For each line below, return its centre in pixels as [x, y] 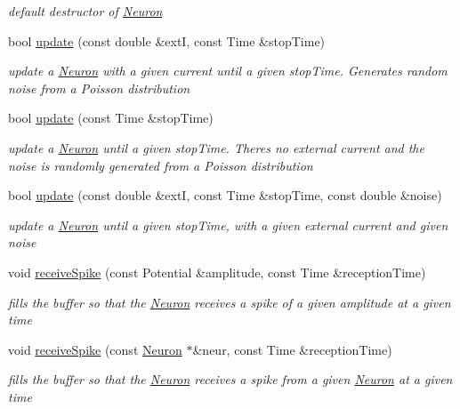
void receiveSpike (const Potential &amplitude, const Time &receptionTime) [217, 272]
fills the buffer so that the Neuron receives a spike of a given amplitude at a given [230, 302]
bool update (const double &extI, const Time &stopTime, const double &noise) [225, 195]
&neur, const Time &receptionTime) [292, 349]
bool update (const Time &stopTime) [111, 118]
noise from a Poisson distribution [99, 88]
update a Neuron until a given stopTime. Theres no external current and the [216, 147]
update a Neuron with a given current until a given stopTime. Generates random [228, 71]
